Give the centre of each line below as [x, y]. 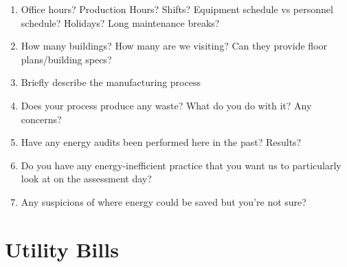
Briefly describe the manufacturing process [111, 82]
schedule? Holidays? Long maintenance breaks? [120, 22]
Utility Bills [62, 249]
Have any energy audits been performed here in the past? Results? [161, 142]
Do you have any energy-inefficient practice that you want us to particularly [181, 165]
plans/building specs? [66, 59]
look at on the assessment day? [86, 179]
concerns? [41, 119]
